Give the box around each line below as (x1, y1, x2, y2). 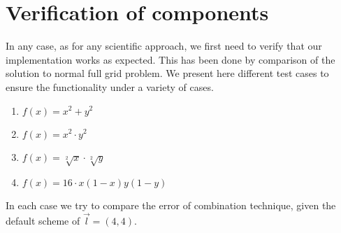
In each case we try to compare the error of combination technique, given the (6, 198, 336, 213)
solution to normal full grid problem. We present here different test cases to (6, 66, 329, 80)
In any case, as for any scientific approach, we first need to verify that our (6, 38, 322, 53)
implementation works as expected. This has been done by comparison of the (6, 52, 335, 66)
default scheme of (6, 213, 80, 228)
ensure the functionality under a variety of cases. (6, 79, 214, 94)
